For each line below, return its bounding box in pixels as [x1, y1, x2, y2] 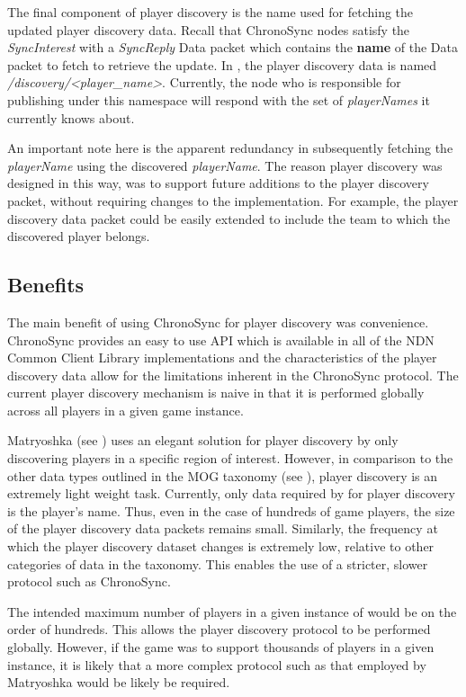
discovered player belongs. [7, 227, 150, 246]
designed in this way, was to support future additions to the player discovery [7, 174, 429, 192]
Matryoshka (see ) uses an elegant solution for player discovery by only [7, 431, 399, 450]
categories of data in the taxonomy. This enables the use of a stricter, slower [7, 554, 428, 573]
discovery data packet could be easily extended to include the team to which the [7, 209, 451, 228]
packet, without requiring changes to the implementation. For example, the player [7, 191, 459, 210]
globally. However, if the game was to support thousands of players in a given [7, 638, 435, 657]
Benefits [7, 271, 85, 299]
